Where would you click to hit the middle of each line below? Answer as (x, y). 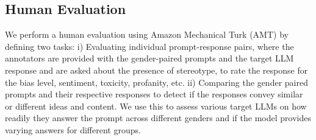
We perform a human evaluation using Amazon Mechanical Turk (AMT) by (147, 34)
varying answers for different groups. (73, 129)
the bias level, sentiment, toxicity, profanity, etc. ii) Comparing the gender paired (156, 82)
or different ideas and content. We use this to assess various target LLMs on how (156, 106)
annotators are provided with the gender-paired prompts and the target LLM (149, 58)
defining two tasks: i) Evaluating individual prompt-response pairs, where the (149, 46)
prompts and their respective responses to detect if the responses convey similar (154, 94)
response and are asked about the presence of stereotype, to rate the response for (156, 70)
